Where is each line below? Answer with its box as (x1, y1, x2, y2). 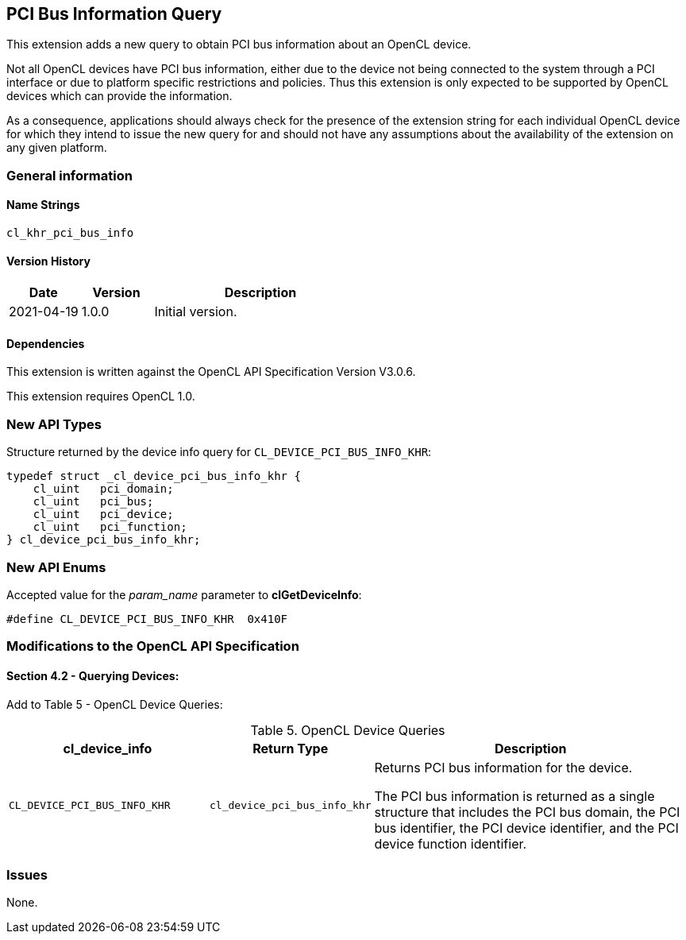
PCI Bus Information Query (6, 4, 222, 24)
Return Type (252, 740, 329, 756)
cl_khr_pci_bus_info (6, 226, 134, 240)
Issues (6, 866, 48, 883)
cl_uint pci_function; (33, 520, 187, 534)
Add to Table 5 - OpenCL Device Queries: (6, 697, 223, 711)
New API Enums (6, 559, 106, 575)
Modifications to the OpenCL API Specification (6, 638, 299, 655)
